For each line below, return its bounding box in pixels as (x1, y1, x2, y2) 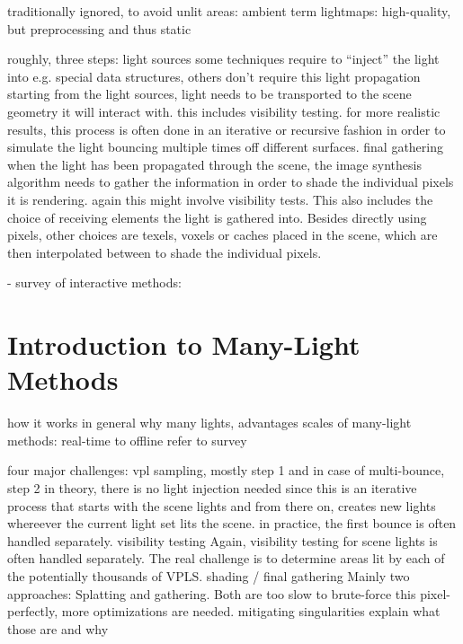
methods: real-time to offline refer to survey (7, 430, 247, 449)
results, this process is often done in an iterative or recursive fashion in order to (7, 119, 446, 138)
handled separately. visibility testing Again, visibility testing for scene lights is (7, 531, 438, 550)
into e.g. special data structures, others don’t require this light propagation (7, 66, 421, 85)
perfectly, (7, 602, 58, 621)
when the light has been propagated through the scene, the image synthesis (7, 154, 422, 173)
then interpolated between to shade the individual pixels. (7, 243, 322, 261)
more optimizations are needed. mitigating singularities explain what (61, 602, 441, 621)
